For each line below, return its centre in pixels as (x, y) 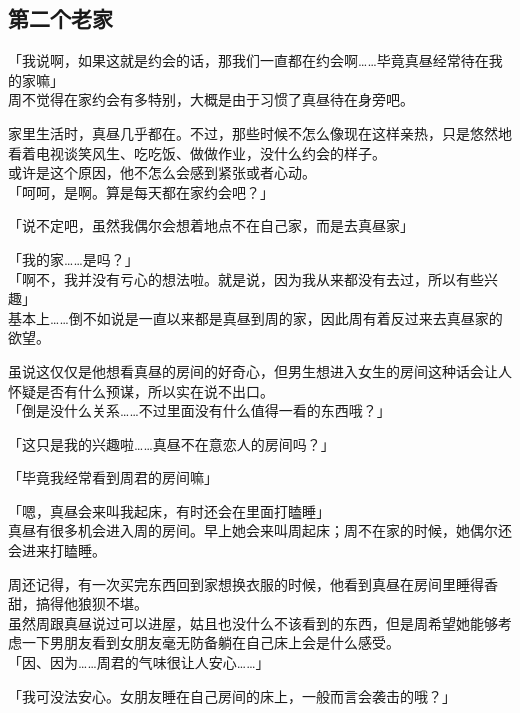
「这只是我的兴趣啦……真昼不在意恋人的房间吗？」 (171, 443)
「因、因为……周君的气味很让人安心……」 (139, 662)
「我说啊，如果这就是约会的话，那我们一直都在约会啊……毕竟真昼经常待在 (248, 60)
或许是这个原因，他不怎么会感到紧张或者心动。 (162, 172)
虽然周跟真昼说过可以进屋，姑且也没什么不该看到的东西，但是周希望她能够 (253, 622)
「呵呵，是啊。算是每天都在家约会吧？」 (141, 191)
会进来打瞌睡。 (57, 550)
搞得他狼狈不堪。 (91, 603)
